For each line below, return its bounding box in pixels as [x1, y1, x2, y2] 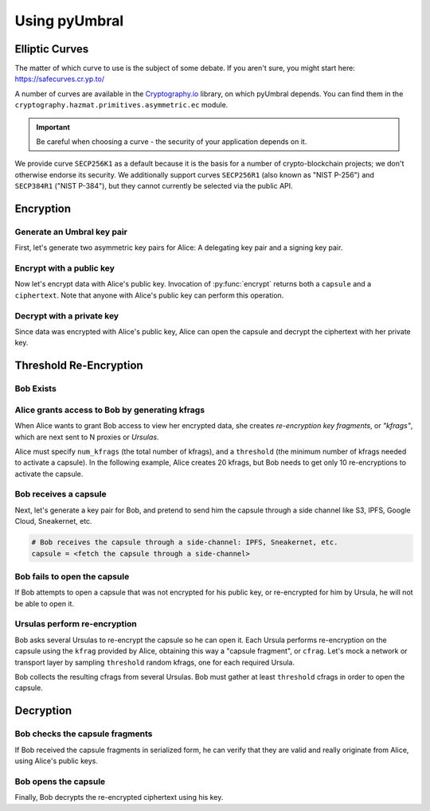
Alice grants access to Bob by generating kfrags [14, 404, 205, 415]
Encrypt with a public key [14, 263, 115, 274]
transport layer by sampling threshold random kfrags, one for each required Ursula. [14, 657, 295, 667]
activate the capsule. [14, 469, 84, 478]
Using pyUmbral [14, 12, 124, 29]
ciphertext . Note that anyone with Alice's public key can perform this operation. [14, 290, 284, 300]
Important [36, 122, 71, 131]
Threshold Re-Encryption [14, 359, 143, 372]
